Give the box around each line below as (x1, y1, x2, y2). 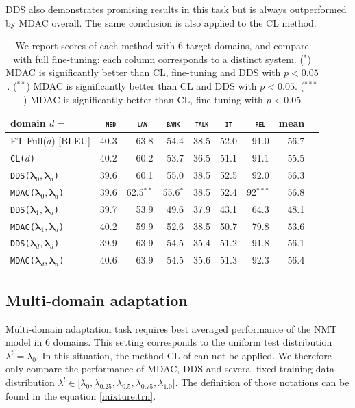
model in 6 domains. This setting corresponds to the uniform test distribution (5, 335, 332, 349)
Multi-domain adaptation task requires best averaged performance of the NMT (5, 321, 337, 335)
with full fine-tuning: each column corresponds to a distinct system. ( (13, 51, 304, 66)
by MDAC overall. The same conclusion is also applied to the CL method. (5, 15, 317, 29)
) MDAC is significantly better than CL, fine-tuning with (23, 92, 263, 106)
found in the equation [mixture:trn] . (5, 388, 156, 403)
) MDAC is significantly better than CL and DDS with (26, 78, 257, 92)
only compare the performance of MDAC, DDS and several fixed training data (5, 361, 334, 376)
